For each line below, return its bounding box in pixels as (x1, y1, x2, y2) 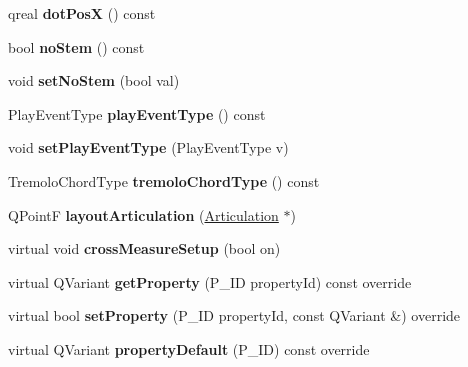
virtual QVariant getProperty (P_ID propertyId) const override (8, 271, 412, 292)
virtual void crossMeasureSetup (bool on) (8, 238, 281, 259)
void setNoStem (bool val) (8, 70, 180, 91)
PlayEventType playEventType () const (8, 103, 266, 124)
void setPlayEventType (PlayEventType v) (8, 137, 289, 158)
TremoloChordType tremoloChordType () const (8, 170, 320, 191)
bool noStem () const (8, 36, 145, 57)
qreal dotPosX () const (8, 3, 156, 23)
